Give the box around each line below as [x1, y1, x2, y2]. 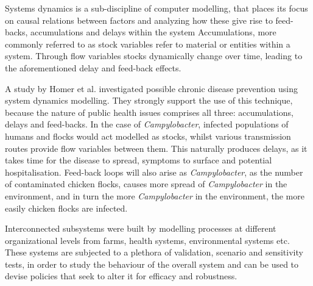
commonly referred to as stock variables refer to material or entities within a [5, 37, 290, 50]
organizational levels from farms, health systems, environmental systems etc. [5, 234, 290, 246]
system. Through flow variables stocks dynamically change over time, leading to [5, 49, 303, 62]
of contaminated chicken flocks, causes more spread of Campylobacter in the [5, 177, 287, 190]
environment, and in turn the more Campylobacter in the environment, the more [5, 189, 304, 202]
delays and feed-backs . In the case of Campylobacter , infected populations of [5, 118, 289, 130]
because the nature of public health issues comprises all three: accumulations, [5, 105, 294, 118]
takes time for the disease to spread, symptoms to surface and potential [5, 154, 272, 166]
